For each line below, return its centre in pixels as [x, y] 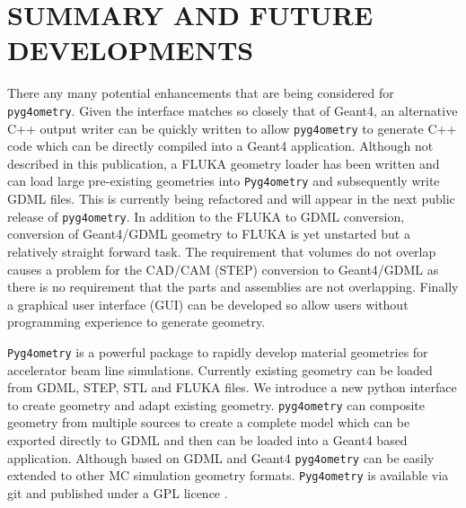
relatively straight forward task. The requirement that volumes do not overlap [222, 251]
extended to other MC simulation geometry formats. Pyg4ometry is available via [228, 475]
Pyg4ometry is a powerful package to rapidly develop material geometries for [218, 351]
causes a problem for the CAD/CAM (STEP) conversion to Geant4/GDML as [223, 269]
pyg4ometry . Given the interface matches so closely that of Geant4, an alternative [233, 110]
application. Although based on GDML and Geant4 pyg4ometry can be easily [221, 457]
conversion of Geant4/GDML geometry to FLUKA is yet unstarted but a [209, 234]
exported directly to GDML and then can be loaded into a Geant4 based [207, 439]
